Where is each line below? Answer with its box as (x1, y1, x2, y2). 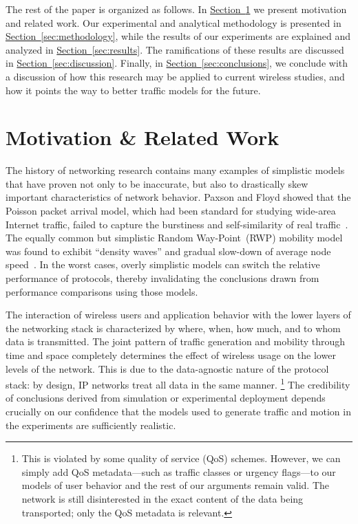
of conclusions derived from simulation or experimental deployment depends (6, 391, 326, 405)
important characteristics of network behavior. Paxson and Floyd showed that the (6, 190, 351, 204)
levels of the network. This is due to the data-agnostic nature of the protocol (6, 361, 329, 375)
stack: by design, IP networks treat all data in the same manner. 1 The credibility (6, 375, 350, 391)
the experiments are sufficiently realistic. (6, 417, 176, 432)
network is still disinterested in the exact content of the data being (21, 492, 304, 505)
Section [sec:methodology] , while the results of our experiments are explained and (6, 29, 350, 43)
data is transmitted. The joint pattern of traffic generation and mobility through (6, 334, 346, 349)
